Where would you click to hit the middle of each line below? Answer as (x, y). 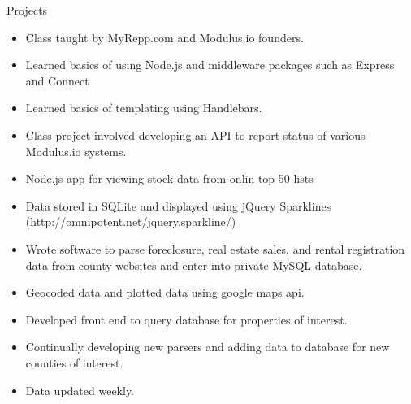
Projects (27, 10)
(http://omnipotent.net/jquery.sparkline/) (131, 222)
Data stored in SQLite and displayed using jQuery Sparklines (178, 205)
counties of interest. (74, 362)
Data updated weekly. (80, 390)
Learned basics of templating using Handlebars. (144, 108)
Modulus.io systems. (76, 151)
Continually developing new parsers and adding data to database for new (208, 347)
